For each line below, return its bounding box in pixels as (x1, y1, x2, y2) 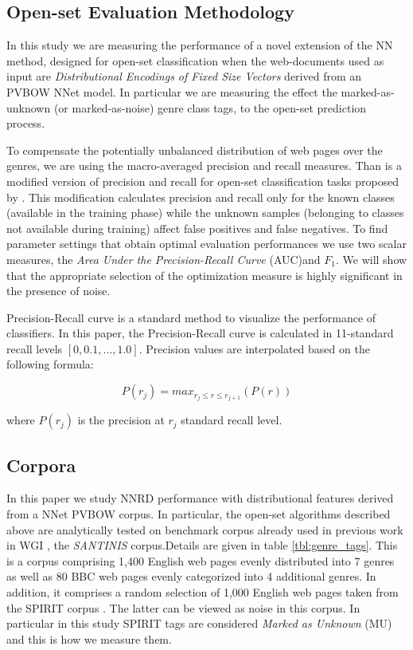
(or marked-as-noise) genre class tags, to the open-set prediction (53, 99, 367, 116)
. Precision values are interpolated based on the (138, 340, 370, 357)
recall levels (6, 340, 63, 357)
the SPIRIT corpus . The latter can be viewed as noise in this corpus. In (6, 599, 360, 616)
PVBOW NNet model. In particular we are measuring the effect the (6, 83, 337, 100)
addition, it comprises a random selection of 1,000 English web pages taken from (6, 583, 399, 600)
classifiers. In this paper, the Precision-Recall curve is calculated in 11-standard (6, 325, 394, 341)
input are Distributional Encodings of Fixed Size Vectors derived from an (6, 68, 362, 85)
